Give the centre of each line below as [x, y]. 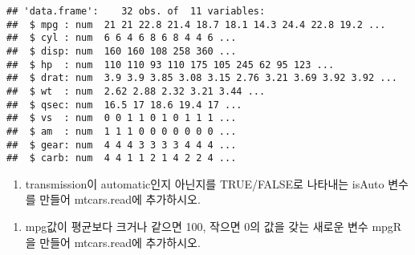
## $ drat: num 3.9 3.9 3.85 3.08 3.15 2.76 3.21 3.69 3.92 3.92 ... [202, 78]
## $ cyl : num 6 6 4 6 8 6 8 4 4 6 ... [122, 38]
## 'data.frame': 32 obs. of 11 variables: [136, 11]
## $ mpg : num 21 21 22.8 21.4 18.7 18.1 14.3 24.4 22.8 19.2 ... [196, 24]
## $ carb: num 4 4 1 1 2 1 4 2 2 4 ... [122, 158]
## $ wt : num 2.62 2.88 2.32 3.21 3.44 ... [136, 91]
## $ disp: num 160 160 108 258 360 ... [122, 51]
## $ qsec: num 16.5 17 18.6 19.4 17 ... [124, 105]
